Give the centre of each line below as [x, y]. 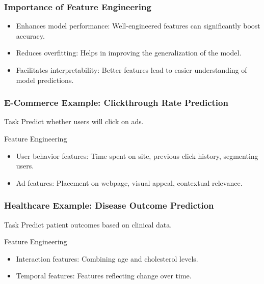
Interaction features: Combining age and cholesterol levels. [107, 258]
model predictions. [45, 80]
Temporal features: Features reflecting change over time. [104, 276]
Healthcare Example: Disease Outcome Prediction [109, 205]
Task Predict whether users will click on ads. [74, 121]
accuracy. [30, 35]
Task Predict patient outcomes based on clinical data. [88, 224]
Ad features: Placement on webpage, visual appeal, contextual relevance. [129, 182]
